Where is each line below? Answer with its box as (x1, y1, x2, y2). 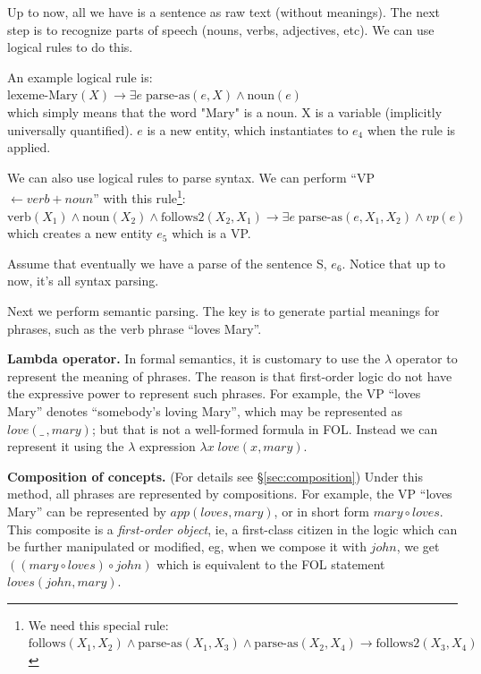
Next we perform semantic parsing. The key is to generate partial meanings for (7, 301, 440, 320)
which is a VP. (172, 224, 251, 243)
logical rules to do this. (7, 38, 133, 56)
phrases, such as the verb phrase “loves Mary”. (7, 319, 262, 337)
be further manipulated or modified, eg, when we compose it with (7, 537, 367, 556)
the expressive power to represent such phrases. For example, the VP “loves (7, 384, 421, 403)
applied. (7, 138, 51, 157)
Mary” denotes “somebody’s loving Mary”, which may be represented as (7, 401, 402, 420)
